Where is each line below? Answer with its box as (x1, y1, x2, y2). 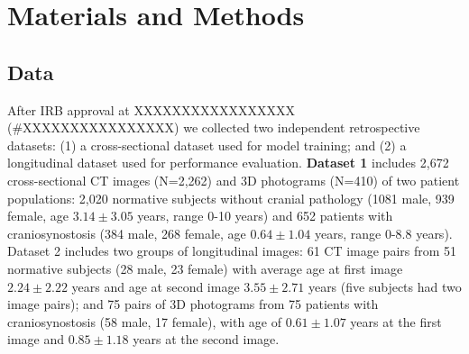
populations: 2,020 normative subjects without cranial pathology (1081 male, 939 (7, 188, 455, 207)
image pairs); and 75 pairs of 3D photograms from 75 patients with (7, 295, 379, 313)
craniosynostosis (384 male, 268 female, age (7, 223, 246, 242)
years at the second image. (133, 330, 280, 349)
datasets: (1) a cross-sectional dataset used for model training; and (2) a (7, 135, 407, 154)
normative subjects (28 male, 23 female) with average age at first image (7, 259, 403, 277)
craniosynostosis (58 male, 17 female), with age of (7, 312, 282, 331)
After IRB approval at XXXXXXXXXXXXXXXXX (7, 100, 295, 119)
